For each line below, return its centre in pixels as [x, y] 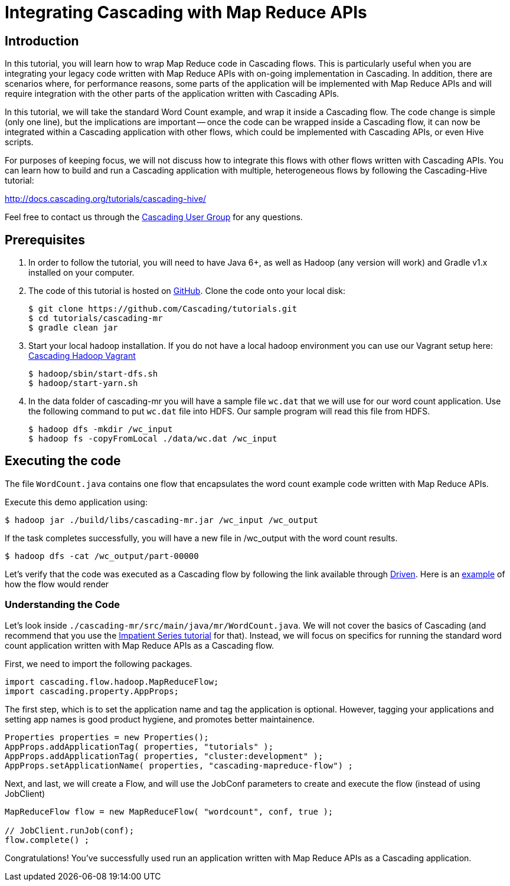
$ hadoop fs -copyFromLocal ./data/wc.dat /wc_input [153, 439]
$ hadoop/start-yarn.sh [83, 383]
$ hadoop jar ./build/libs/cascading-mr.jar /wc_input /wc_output [162, 520]
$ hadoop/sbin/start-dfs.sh [93, 374]
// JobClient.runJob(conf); [70, 830]
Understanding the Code [62, 605]
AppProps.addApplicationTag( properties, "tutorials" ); [139, 746]
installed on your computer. [81, 273]
